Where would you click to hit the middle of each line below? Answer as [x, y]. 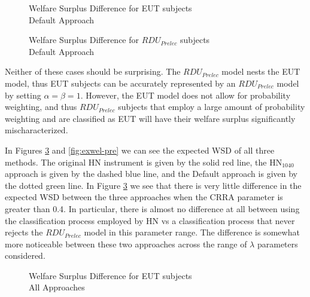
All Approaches [57, 287]
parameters [277, 244]
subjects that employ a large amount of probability [212, 107]
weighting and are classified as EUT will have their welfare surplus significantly [150, 118]
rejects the [24, 232]
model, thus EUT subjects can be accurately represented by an [120, 83]
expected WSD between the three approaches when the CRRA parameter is [144, 197]
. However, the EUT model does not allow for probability [186, 95]
